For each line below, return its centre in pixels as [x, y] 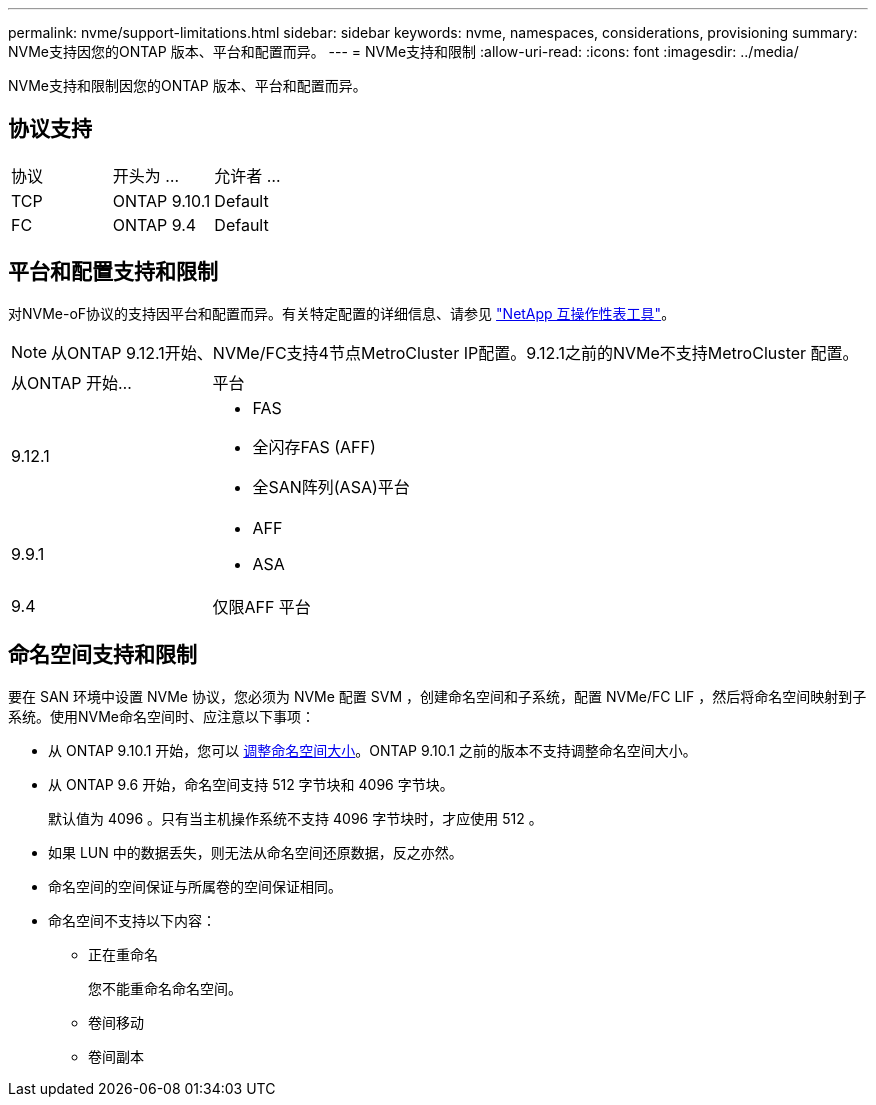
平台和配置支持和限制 [113, 272]
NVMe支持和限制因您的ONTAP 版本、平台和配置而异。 [187, 85]
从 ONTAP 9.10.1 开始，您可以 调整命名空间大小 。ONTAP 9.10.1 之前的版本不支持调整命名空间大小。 [372, 750]
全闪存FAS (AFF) [314, 446]
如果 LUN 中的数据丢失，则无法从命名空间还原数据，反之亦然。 [255, 852]
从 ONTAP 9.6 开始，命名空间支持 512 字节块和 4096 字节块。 [251, 784]
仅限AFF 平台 [261, 606]
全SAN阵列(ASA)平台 [331, 486]
